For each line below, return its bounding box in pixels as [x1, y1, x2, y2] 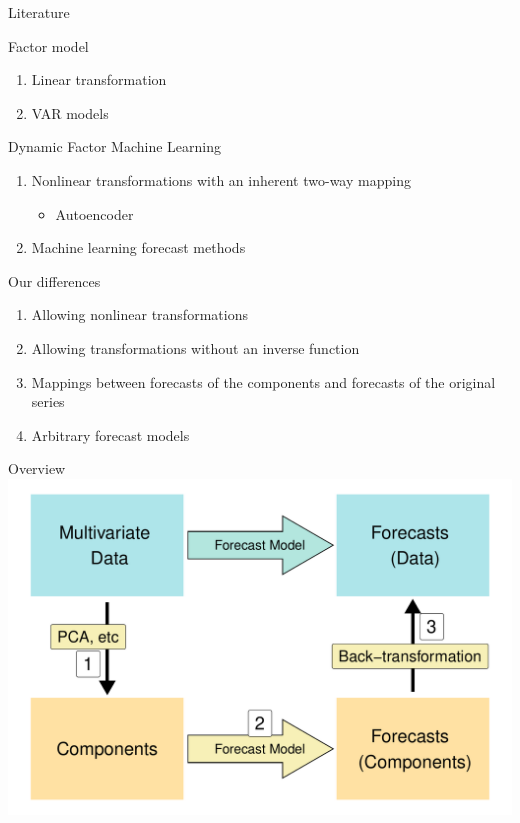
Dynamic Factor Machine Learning [8, 136, 222, 157]
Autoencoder [55, 203, 134, 224]
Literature [8, 2, 70, 22]
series [31, 391, 65, 412]
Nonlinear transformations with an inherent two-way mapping [31, 169, 411, 190]
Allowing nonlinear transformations [31, 304, 248, 325]
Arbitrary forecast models [31, 424, 190, 445]
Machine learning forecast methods [31, 237, 246, 258]
